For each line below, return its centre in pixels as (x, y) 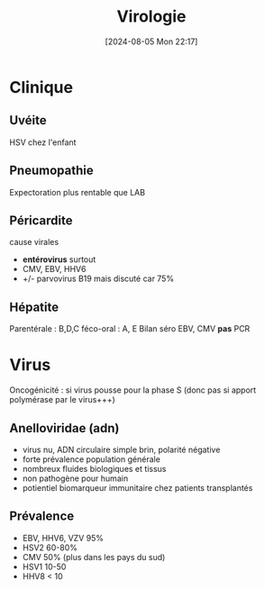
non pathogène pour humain (75, 478)
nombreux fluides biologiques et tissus (94, 468)
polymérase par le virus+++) (62, 400)
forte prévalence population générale (91, 459)
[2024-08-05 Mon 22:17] (151, 41)
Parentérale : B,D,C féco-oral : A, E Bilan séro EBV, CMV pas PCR (130, 329)
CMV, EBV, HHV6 (54, 269)
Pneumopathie (51, 171)
